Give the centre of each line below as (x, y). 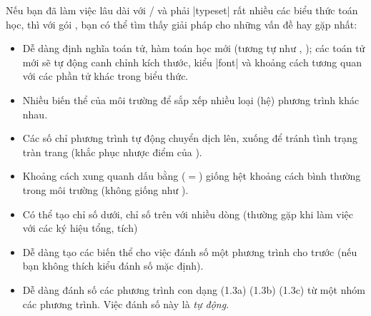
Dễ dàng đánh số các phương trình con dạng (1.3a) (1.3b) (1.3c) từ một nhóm (194, 289)
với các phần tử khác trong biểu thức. (105, 76)
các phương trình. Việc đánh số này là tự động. (126, 304)
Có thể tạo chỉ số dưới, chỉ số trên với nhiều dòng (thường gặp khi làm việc (188, 214)
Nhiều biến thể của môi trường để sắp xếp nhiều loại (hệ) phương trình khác (191, 100)
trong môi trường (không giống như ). (105, 189)
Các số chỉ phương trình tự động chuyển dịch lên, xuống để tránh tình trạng (190, 138)
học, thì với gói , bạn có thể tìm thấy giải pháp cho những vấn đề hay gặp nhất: (182, 24)
